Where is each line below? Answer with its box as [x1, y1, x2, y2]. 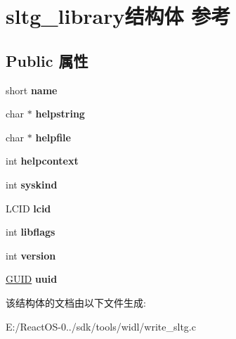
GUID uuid [6, 271, 58, 286]
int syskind [6, 177, 58, 191]
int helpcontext [6, 153, 79, 168]
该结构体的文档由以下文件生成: [6, 295, 146, 309]
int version [6, 248, 56, 262]
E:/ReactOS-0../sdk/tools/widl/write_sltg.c [6, 319, 196, 333]
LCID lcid [6, 200, 51, 215]
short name [6, 82, 58, 97]
